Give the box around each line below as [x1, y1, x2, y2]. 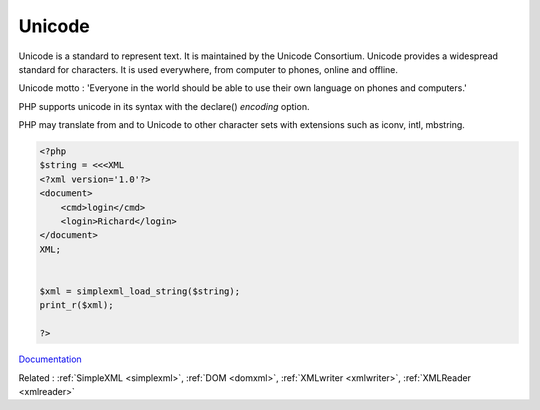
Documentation [18, 353, 82, 365]
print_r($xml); [39, 300, 114, 311]
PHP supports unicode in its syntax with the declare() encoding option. [18, 100, 310, 112]
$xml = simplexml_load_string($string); [39, 286, 240, 297]
